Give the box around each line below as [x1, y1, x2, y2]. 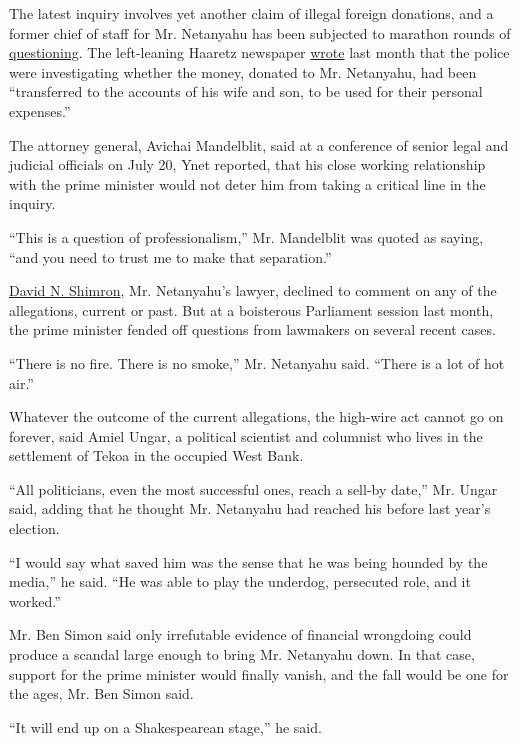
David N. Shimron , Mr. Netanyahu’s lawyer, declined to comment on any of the [9, 280, 497, 301]
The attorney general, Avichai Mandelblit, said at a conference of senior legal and [9, 134, 509, 155]
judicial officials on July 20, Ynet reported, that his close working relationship [9, 154, 486, 175]
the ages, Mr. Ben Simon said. [9, 683, 194, 704]
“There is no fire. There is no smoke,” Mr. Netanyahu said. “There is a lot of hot [9, 352, 505, 373]
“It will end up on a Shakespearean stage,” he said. [9, 716, 322, 737]
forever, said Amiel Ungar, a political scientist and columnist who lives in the [9, 425, 483, 446]
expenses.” [9, 100, 71, 121]
